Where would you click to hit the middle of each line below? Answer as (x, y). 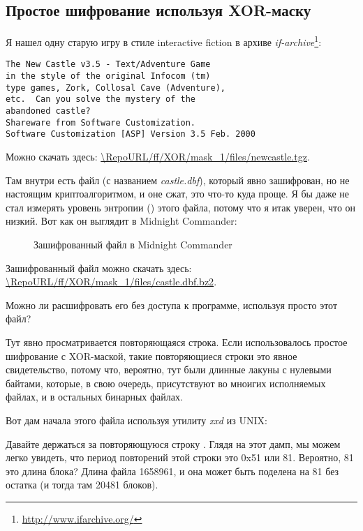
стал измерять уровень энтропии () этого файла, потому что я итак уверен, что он (181, 207)
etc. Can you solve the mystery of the (101, 99)
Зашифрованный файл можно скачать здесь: (99, 268)
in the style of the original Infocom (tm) (108, 76)
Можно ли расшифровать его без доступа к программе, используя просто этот (172, 305)
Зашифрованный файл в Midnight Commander (133, 245)
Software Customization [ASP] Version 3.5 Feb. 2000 (131, 134)
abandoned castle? (48, 111)
